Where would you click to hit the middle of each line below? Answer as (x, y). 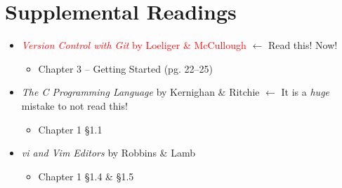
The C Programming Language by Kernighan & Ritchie (140, 92)
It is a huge (305, 92)
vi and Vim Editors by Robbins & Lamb (108, 153)
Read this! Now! (303, 45)
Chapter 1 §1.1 (70, 129)
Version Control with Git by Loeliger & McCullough (134, 45)
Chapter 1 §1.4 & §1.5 (86, 176)
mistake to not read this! (74, 105)
